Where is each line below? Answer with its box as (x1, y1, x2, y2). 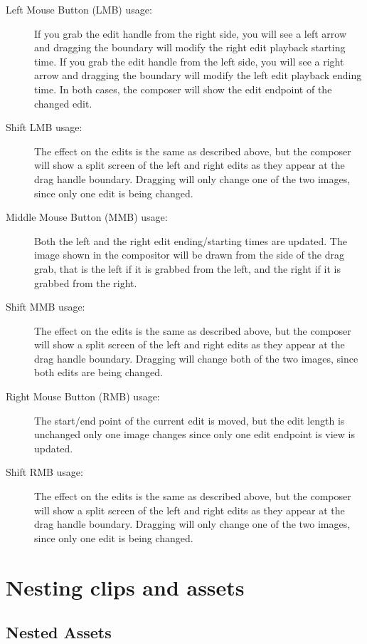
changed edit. (34, 95, 92, 110)
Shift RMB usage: (6, 464, 83, 479)
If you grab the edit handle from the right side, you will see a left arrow (34, 26, 347, 41)
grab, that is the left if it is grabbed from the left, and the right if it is (34, 261, 341, 276)
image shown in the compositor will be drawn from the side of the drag (34, 247, 344, 262)
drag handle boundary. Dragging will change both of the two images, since (34, 350, 358, 365)
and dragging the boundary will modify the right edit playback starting (34, 40, 346, 55)
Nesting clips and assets (6, 572, 245, 601)
